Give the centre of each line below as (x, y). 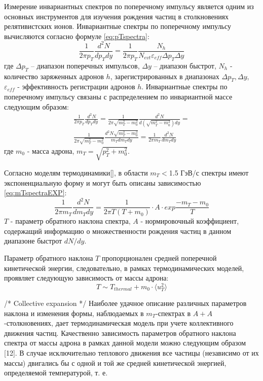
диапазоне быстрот (33, 241)
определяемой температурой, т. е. (56, 373)
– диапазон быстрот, (185, 65)
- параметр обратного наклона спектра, (70, 221)
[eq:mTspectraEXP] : (35, 193)
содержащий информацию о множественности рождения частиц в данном (118, 231)
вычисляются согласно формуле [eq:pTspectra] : (77, 36)
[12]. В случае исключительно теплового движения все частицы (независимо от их (131, 353)
